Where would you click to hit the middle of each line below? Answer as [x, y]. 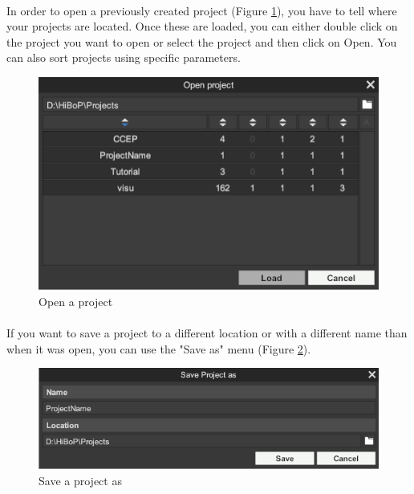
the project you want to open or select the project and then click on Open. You [202, 41]
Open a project [76, 301]
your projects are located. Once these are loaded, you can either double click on [202, 26]
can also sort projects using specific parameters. [124, 57]
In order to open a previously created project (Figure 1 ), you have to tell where [202, 10]
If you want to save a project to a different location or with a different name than [207, 333]
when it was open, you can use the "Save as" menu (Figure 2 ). [159, 348]
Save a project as [80, 481]
